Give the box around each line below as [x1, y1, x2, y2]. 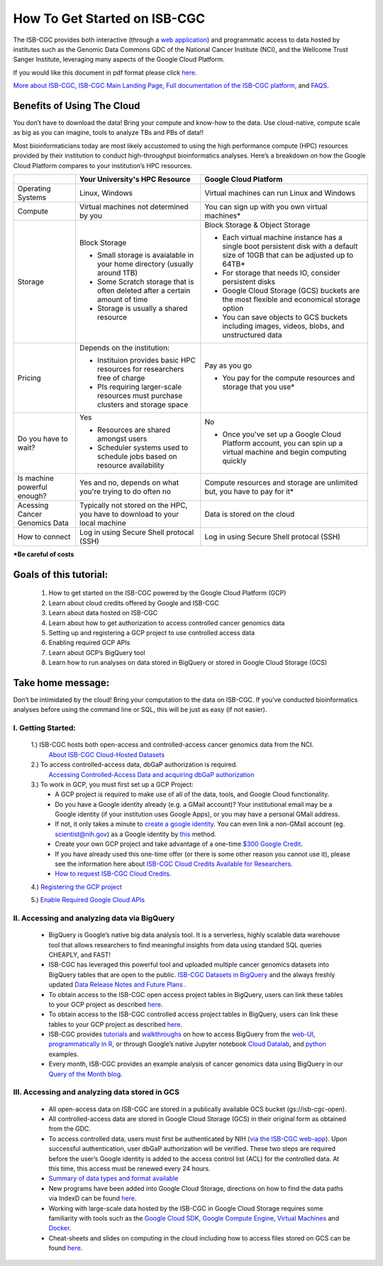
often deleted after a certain [96, 285, 191, 295]
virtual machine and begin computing [222, 447, 347, 457]
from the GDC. [48, 1125, 91, 1133]
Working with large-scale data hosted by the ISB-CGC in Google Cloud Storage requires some [48, 1204, 323, 1213]
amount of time [96, 295, 148, 304]
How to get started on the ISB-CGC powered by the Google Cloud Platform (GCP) [48, 589, 287, 598]
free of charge [96, 373, 145, 382]
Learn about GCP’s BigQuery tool [48, 648, 145, 656]
